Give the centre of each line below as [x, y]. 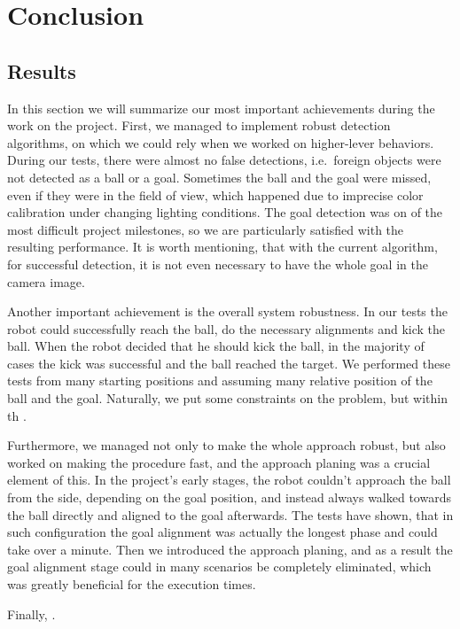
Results [42, 70]
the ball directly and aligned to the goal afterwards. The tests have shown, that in [230, 514]
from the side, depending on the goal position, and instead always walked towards [229, 497]
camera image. [46, 281]
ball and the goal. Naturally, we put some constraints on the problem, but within [227, 398]
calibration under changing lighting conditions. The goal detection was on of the [225, 212]
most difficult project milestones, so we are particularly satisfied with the [206, 229]
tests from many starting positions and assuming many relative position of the [220, 381]
